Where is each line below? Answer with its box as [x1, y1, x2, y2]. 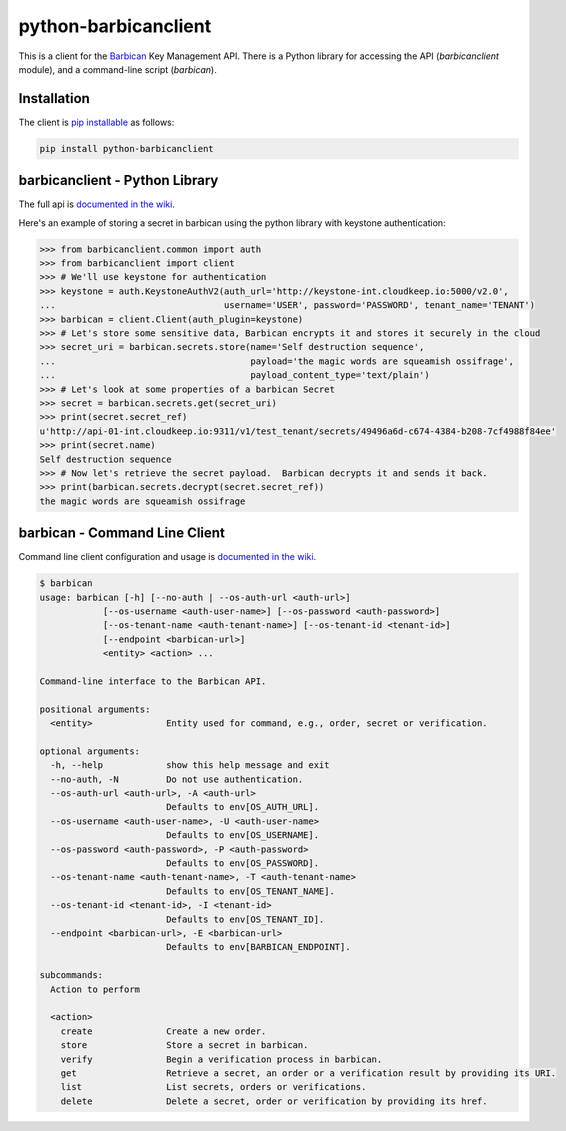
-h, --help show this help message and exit [50, 760, 330, 771]
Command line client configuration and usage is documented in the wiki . [18, 551, 317, 563]
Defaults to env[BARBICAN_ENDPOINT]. [165, 941, 351, 953]
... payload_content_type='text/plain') [39, 370, 430, 381]
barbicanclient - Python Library [18, 172, 219, 189]
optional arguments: [39, 745, 140, 757]
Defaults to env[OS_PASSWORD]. [165, 858, 320, 869]
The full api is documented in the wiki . [18, 198, 175, 210]
